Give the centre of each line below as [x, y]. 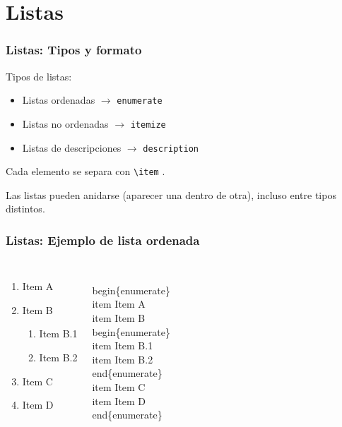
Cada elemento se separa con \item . [85, 171]
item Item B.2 [123, 359]
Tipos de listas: [39, 76]
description [171, 149]
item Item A [119, 304]
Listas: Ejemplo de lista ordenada [103, 240]
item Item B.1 [123, 345]
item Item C [119, 386]
